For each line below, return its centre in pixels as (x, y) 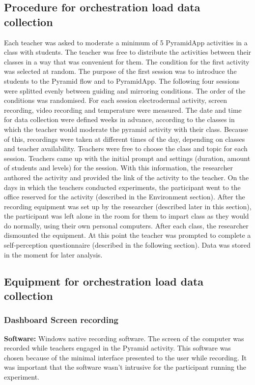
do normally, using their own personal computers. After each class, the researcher (126, 225)
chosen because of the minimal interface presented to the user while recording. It (125, 357)
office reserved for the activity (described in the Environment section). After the (125, 197)
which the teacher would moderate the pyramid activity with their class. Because (126, 129)
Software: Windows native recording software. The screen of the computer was (124, 338)
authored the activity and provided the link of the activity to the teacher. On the (127, 177)
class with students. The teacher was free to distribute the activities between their (128, 52)
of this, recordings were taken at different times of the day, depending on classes (125, 139)
